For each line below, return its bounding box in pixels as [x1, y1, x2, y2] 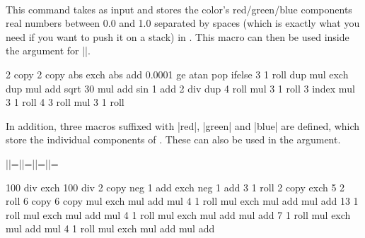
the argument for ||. [6, 43, 91, 58]
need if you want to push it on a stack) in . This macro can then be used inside [6, 29, 349, 44]
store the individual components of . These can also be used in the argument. [6, 132, 341, 147]
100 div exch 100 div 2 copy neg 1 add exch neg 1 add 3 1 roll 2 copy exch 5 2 [6, 179, 345, 194]
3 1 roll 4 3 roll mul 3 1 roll [6, 95, 124, 109]
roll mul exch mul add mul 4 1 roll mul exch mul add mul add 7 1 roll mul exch [6, 207, 351, 222]
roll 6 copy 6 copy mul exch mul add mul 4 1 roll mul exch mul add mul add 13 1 [6, 194, 359, 208]
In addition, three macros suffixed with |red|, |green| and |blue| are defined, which [6, 118, 360, 133]
